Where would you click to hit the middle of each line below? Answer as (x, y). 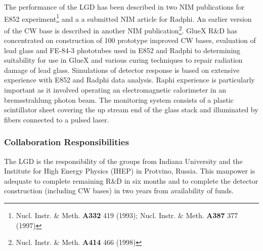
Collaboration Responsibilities (67, 142)
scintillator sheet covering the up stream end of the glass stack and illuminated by (131, 110)
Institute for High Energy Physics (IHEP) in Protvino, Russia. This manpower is (130, 171)
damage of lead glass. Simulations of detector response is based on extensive (122, 70)
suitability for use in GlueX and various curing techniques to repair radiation (123, 60)
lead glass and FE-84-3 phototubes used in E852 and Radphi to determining (122, 50)
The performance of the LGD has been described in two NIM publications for (124, 7)
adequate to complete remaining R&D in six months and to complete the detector (131, 180)
